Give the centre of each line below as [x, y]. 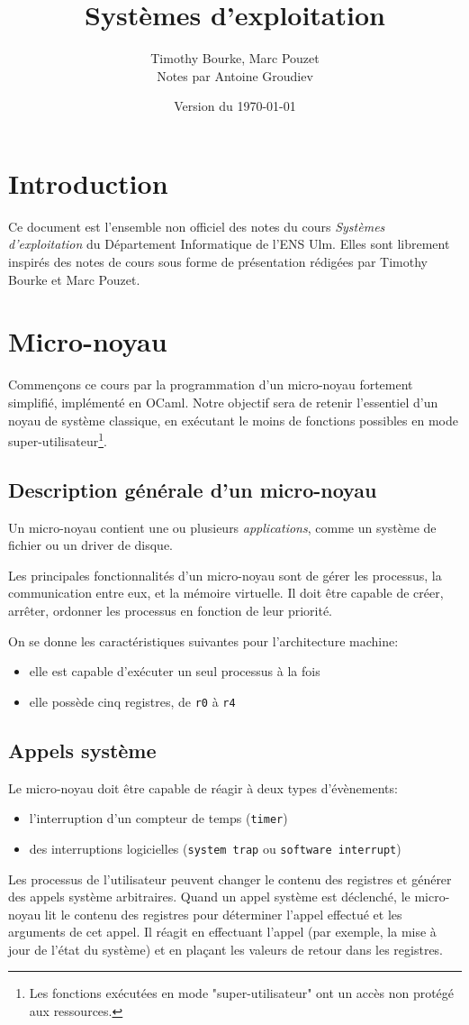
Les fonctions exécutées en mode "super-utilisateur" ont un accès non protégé [242, 993]
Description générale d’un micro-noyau [193, 489]
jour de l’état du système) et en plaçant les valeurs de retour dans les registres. [226, 949]
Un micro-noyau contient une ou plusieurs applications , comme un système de [222, 527]
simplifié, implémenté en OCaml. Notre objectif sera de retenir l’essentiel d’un [223, 402]
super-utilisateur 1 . [58, 439]
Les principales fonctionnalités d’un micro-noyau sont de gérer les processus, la [225, 575]
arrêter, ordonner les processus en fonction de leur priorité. [171, 610]
